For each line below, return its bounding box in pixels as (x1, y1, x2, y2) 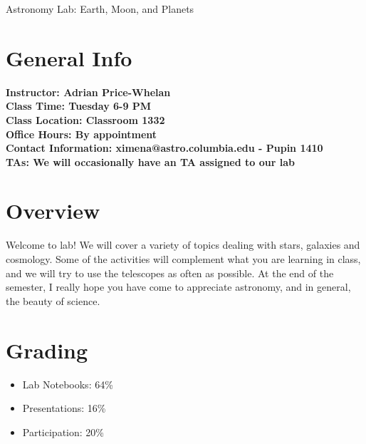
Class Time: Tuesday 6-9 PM (6, 98, 152, 113)
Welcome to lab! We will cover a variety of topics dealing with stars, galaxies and (6, 237, 360, 252)
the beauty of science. (6, 293, 100, 308)
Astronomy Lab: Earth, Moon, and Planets (6, 1, 194, 16)
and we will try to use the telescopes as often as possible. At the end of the (6, 265, 334, 280)
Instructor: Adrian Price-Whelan (6, 84, 171, 99)
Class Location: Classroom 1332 (6, 112, 165, 127)
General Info (6, 43, 132, 72)
